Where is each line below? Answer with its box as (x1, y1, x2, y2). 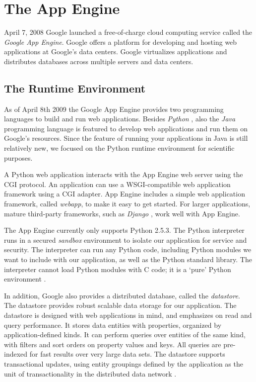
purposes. (4, 152, 33, 163)
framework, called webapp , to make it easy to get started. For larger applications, (4, 198, 251, 209)
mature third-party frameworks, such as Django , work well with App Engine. (4, 208, 240, 218)
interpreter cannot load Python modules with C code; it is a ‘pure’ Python (4, 264, 231, 274)
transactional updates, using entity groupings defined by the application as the (4, 358, 243, 369)
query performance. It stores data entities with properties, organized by (4, 319, 222, 330)
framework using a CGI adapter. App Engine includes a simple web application (4, 189, 245, 199)
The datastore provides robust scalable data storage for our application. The (4, 300, 237, 310)
